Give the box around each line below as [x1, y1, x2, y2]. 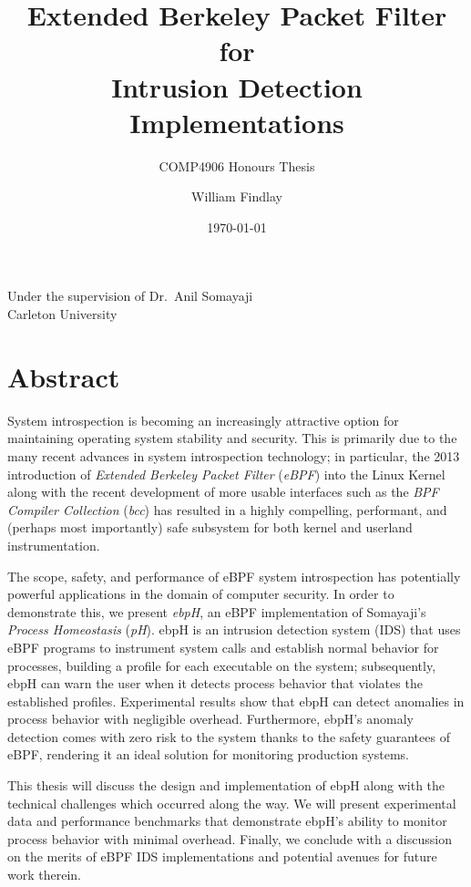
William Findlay [191, 187, 282, 206]
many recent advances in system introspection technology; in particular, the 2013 [7, 446, 460, 465]
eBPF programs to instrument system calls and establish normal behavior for [7, 637, 439, 656]
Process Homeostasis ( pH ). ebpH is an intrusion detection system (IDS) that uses [7, 620, 461, 639]
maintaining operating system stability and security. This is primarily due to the [7, 428, 457, 448]
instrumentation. [7, 535, 100, 554]
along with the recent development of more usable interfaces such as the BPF [7, 482, 439, 501]
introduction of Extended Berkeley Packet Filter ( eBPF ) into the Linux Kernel [7, 464, 445, 483]
